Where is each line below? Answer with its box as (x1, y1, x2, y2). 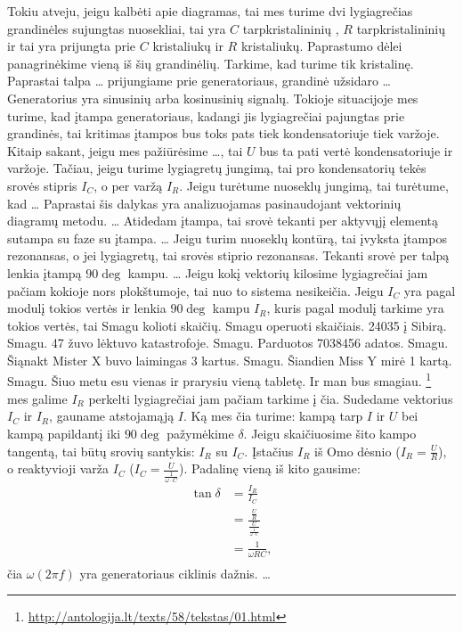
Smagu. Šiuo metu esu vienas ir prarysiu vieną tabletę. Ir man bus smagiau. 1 (7, 369, 432, 390)
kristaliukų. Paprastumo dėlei (240, 37, 402, 55)
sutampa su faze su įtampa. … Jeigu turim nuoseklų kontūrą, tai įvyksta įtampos (7, 228, 447, 247)
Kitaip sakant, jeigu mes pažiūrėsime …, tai (7, 141, 243, 160)
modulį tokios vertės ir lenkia (7, 299, 167, 317)
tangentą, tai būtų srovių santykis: (7, 441, 195, 460)
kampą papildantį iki (7, 423, 121, 442)
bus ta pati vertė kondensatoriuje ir (259, 141, 453, 160)
